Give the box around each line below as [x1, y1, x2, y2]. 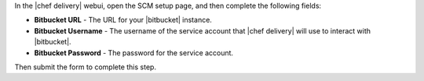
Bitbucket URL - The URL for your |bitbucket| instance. [34, 16, 212, 25]
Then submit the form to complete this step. [14, 62, 157, 72]
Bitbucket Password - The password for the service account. [34, 48, 234, 58]
